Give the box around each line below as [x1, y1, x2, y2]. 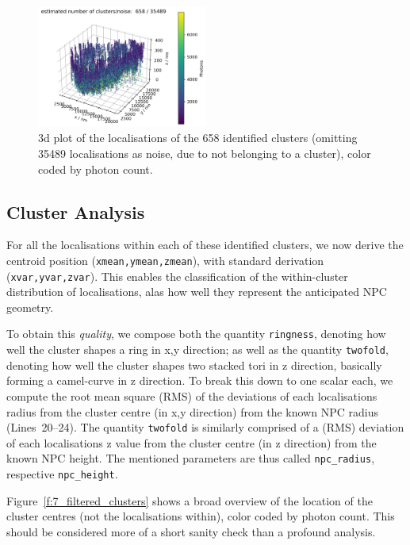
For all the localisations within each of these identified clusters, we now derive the [6, 236, 404, 253]
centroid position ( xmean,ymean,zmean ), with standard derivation [6, 251, 324, 268]
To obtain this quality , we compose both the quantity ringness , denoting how [6, 325, 386, 342]
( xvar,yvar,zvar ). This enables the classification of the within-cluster [6, 267, 348, 284]
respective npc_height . [6, 466, 118, 482]
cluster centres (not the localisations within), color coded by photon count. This [6, 508, 395, 524]
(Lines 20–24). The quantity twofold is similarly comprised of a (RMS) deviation [6, 419, 404, 436]
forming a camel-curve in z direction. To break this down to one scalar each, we [6, 372, 393, 389]
